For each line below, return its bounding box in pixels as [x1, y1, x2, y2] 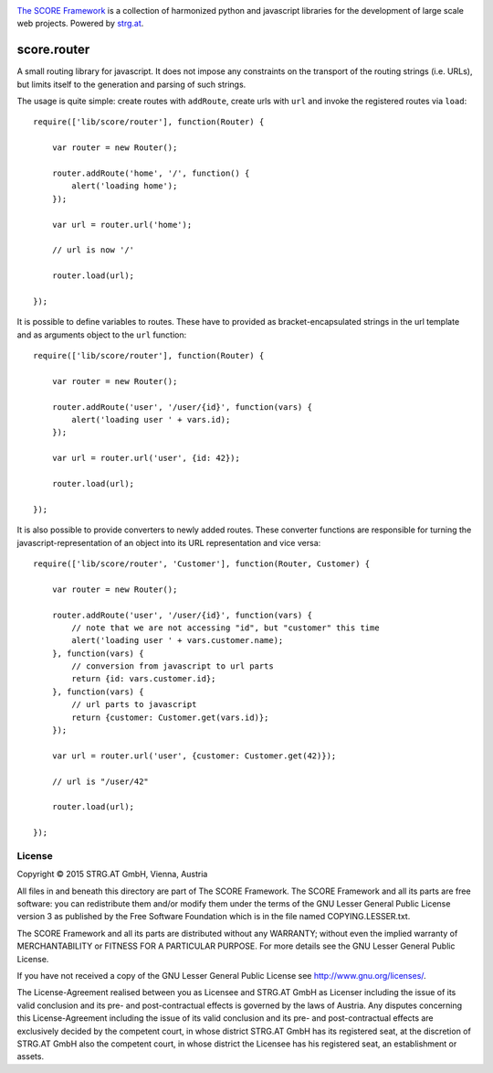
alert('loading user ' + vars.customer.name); [71, 636, 284, 646]
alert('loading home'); [71, 181, 178, 191]
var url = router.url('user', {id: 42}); [51, 453, 241, 464]
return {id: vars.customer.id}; [71, 673, 216, 684]
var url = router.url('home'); [51, 220, 193, 230]
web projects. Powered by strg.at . [16, 18, 144, 29]
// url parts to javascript [71, 700, 197, 710]
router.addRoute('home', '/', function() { [51, 168, 250, 178]
